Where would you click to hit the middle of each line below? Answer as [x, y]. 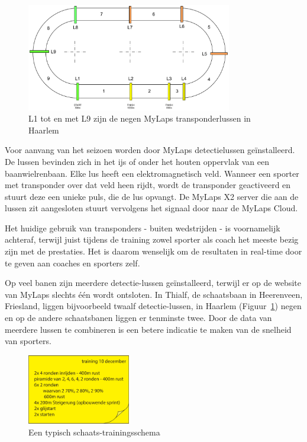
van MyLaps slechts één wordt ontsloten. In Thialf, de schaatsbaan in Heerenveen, [154, 294]
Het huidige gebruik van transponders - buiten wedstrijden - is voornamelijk [143, 228]
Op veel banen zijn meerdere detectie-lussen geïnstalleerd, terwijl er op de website [153, 283]
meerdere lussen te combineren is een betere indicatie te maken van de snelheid [148, 329]
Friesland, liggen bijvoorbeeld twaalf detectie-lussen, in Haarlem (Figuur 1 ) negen [153, 306]
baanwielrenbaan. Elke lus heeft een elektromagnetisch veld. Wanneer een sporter [152, 173]
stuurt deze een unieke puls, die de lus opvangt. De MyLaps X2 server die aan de [152, 196]
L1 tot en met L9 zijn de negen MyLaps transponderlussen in [140, 118]
